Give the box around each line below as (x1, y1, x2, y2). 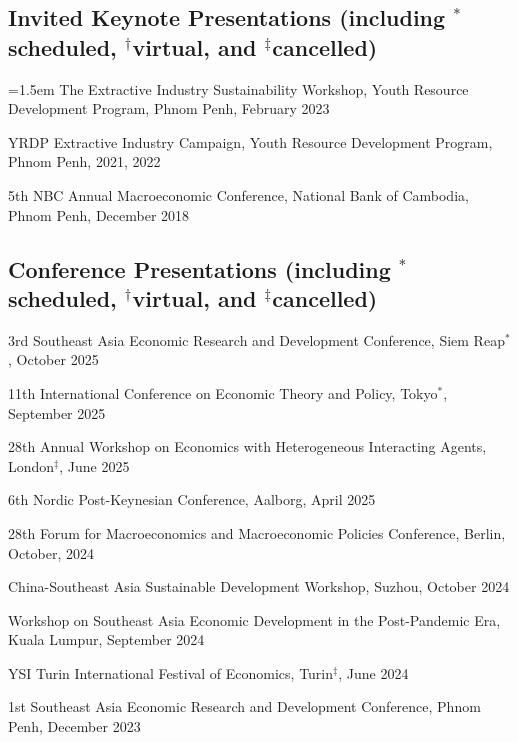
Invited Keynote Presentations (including (8, 2, 446, 33)
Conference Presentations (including (8, 253, 391, 284)
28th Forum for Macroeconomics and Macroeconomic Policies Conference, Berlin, (8, 522, 506, 543)
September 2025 (8, 402, 106, 423)
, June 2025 (59, 455, 130, 476)
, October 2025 (8, 349, 99, 370)
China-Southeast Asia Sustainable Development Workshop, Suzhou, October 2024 (8, 576, 510, 597)
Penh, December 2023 (8, 716, 141, 737)
